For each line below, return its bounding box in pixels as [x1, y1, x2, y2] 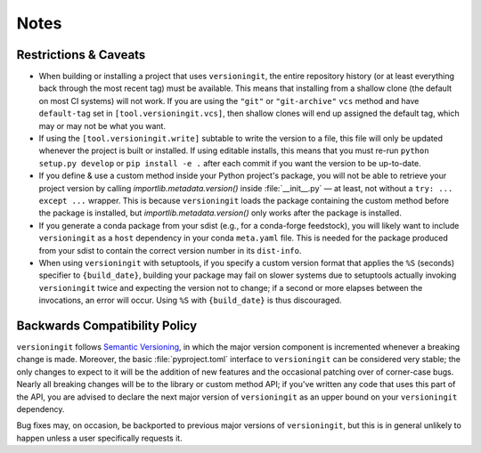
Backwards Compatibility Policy [16, 318, 198, 333]
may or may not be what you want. [38, 120, 167, 131]
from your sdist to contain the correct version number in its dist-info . [38, 245, 302, 255]
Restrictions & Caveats [16, 47, 146, 62]
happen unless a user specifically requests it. [16, 433, 183, 443]
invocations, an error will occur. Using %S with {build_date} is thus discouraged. [38, 295, 342, 306]
